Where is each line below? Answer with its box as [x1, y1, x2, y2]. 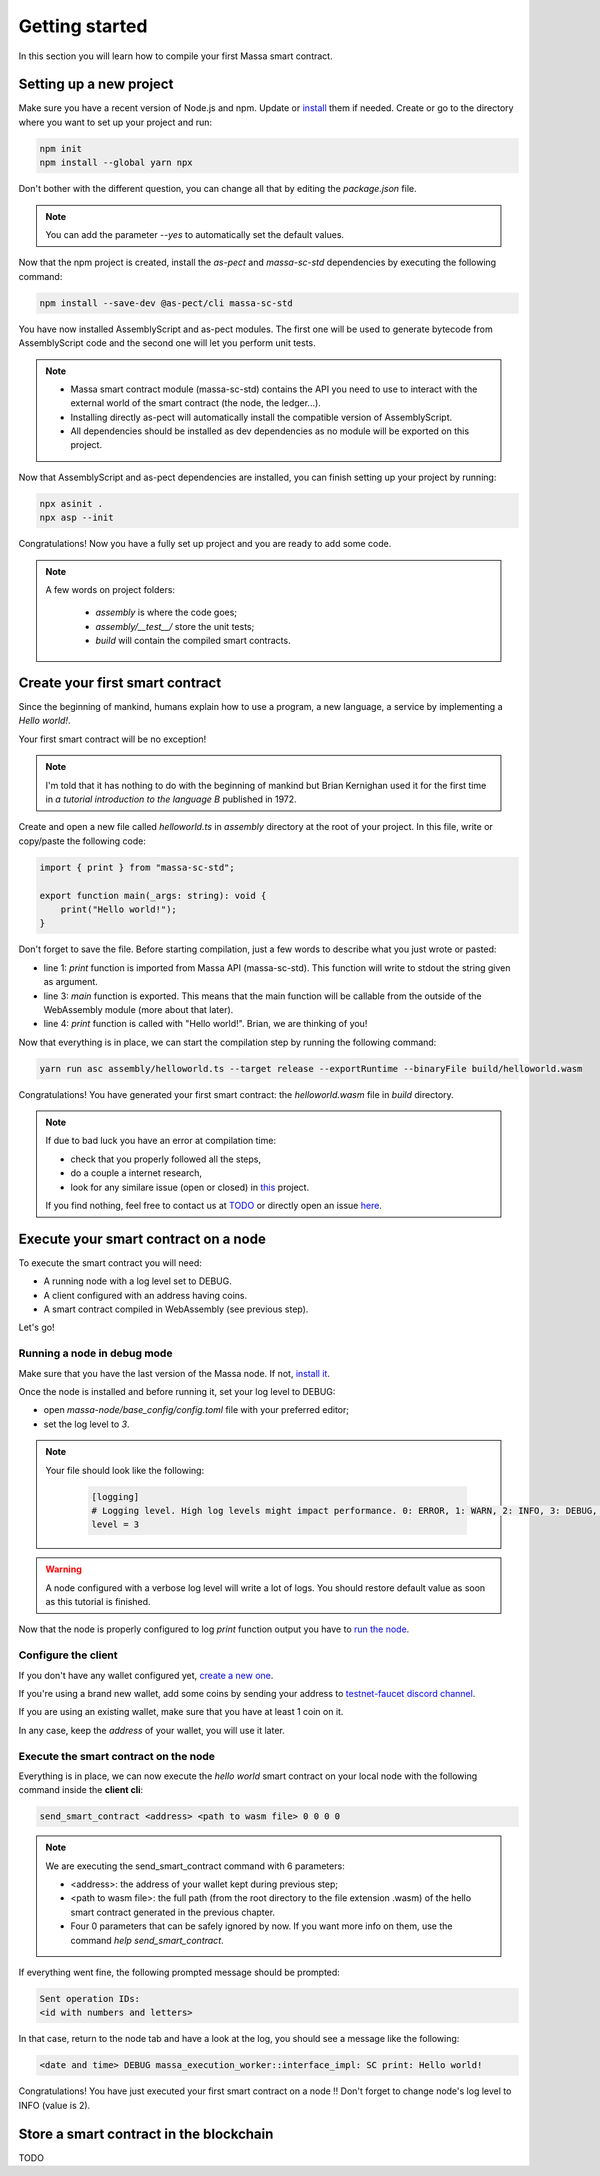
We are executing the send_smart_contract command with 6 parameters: [45, 1860, 345, 1872]
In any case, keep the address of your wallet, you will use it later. [18, 1724, 285, 1736]
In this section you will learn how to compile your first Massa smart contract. [18, 50, 334, 62]
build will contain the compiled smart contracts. [95, 635, 291, 647]
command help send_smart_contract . [70, 1934, 224, 1946]
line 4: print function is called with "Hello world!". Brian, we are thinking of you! [43, 1018, 368, 1030]
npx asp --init [39, 512, 114, 524]
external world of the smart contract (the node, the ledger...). [70, 397, 322, 409]
